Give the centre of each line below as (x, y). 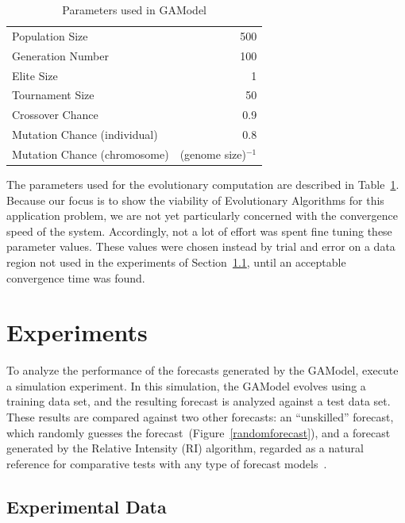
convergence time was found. (76, 277)
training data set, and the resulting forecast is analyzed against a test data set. (199, 401)
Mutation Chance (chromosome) (91, 154)
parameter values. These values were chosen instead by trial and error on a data (201, 246)
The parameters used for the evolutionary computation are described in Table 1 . (203, 184)
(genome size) (213, 154)
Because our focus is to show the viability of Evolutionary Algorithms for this (195, 200)
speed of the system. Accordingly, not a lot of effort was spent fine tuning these (199, 231)
